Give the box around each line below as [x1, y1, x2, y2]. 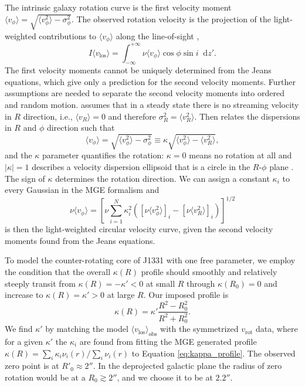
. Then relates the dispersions [194, 110, 300, 122]
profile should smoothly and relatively [141, 266, 277, 278]
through [187, 277, 215, 289]
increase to [5, 288, 43, 301]
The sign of [5, 172, 45, 184]
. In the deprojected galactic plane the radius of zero [93, 359, 282, 372]
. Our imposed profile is [143, 288, 229, 301]
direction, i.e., [23, 110, 73, 122]
